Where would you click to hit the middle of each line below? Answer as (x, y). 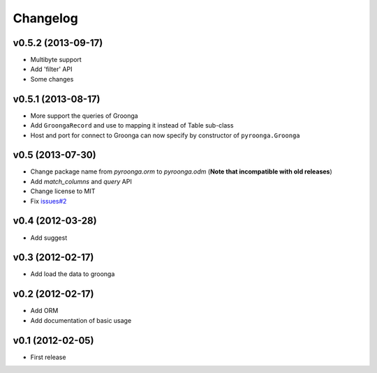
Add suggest (49, 238)
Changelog (45, 18)
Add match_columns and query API (81, 181)
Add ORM (44, 311)
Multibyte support (56, 60)
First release (48, 357)
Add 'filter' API (51, 69)
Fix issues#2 (49, 201)
